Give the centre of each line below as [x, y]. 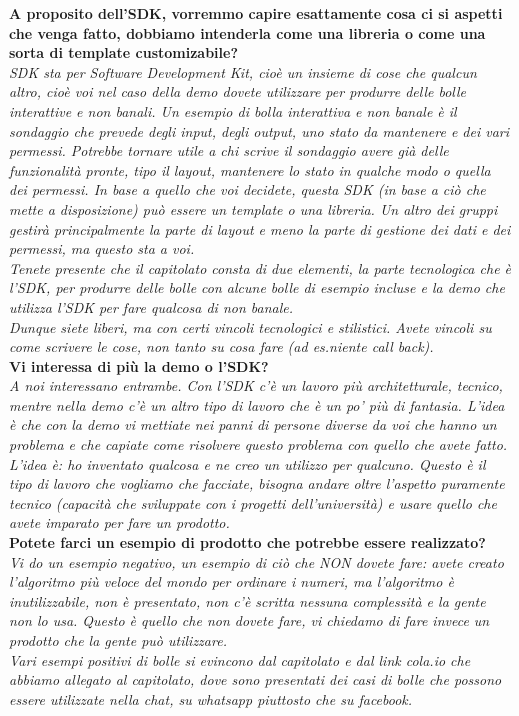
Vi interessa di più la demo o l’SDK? [139, 365]
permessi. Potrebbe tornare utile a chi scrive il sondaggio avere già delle [229, 150]
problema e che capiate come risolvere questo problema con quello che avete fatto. [258, 444]
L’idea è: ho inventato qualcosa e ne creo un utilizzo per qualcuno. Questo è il [247, 463]
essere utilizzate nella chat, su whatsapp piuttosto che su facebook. [211, 698]
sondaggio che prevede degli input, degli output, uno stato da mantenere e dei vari [259, 130]
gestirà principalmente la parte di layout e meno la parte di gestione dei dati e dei [260, 228]
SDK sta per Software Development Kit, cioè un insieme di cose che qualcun [243, 71]
